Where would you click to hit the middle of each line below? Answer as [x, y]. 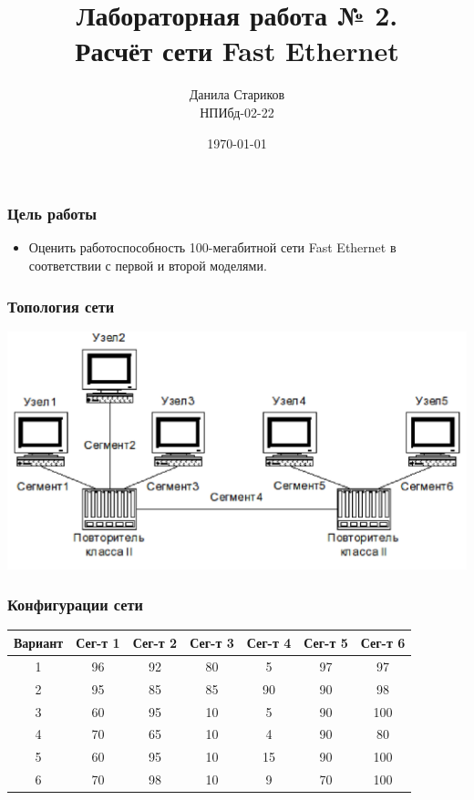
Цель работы [52, 214]
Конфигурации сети [76, 605]
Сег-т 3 [212, 642]
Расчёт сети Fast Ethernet [237, 51]
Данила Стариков [237, 94]
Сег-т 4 [269, 642]
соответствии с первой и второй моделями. [148, 265]
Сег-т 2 [155, 642]
